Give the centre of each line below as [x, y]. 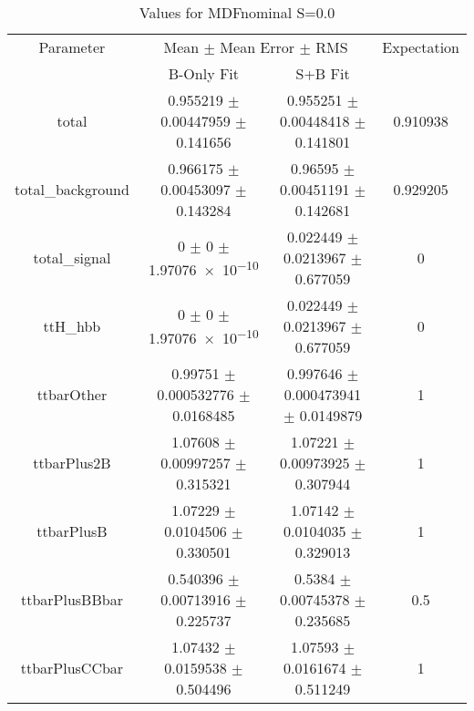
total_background [72, 189]
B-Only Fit [204, 73]
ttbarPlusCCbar [72, 668]
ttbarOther [72, 394]
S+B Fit [323, 73]
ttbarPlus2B [72, 463]
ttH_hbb [72, 326]
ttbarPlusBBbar [72, 599]
